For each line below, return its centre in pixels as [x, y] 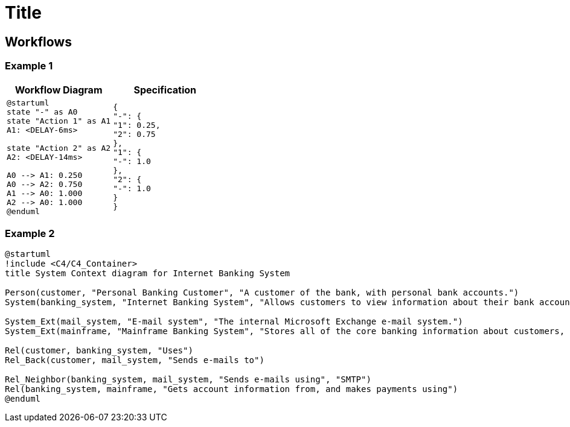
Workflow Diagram [59, 90]
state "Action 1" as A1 [59, 121]
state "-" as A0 [42, 112]
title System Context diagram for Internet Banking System [148, 274]
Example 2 [30, 233]
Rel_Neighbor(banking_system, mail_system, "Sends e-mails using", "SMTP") [188, 380]
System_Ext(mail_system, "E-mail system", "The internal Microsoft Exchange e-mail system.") [234, 322]
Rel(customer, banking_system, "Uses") [99, 351]
